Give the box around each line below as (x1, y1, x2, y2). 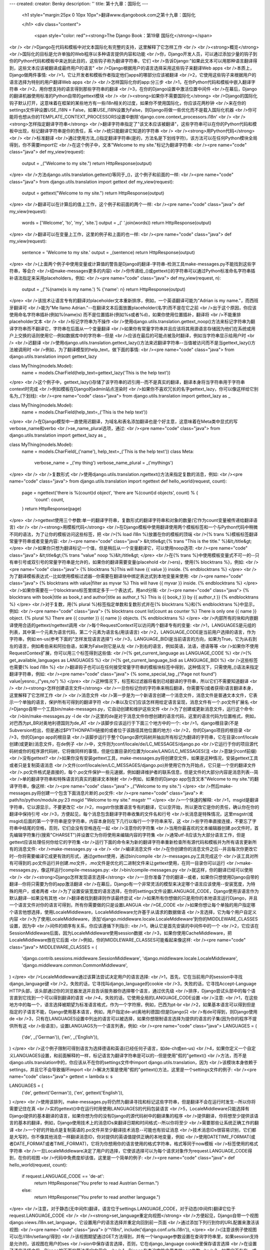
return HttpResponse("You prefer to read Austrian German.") (34, 1180, 159, 1186)
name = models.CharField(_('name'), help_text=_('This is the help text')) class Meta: (21, 448, 194, 454)
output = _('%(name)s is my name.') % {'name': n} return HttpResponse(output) (21, 286, 185, 292)
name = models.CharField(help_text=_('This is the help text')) (21, 409, 147, 415)
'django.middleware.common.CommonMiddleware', (21, 962, 128, 968)
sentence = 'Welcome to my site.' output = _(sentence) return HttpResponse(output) (21, 249, 195, 255)
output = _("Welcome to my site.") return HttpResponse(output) (21, 160, 152, 166)
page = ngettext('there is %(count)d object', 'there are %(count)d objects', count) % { (21, 489, 198, 495)
